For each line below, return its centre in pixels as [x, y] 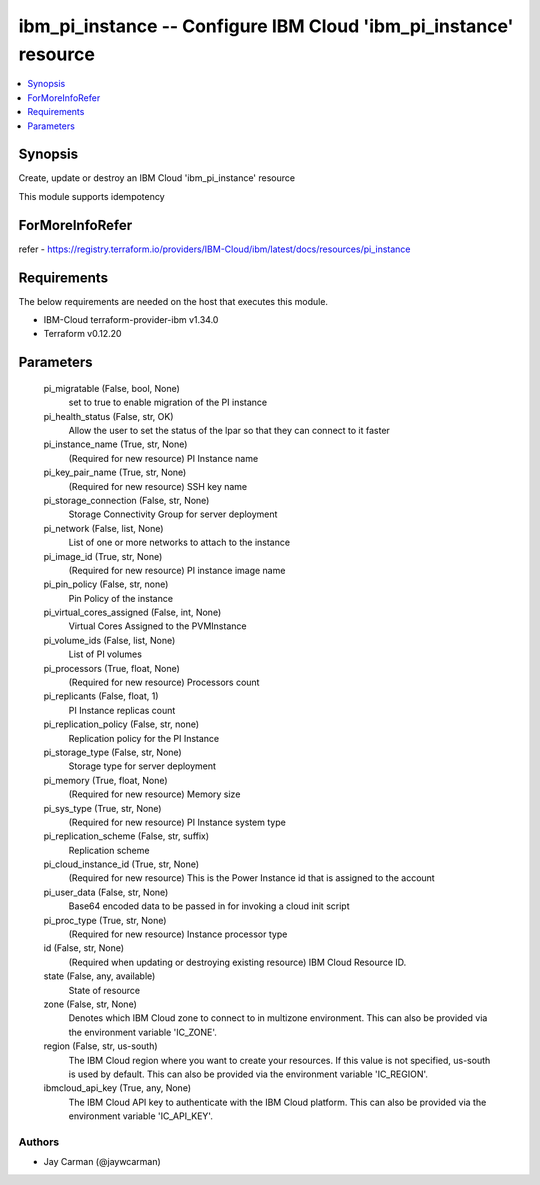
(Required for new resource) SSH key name [158, 486]
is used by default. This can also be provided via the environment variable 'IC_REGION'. [248, 1074]
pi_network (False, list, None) [103, 528]
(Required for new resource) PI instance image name [177, 570]
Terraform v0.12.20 [82, 334]
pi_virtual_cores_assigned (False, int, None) [132, 612]
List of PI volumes [105, 654]
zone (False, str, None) [90, 1004]
